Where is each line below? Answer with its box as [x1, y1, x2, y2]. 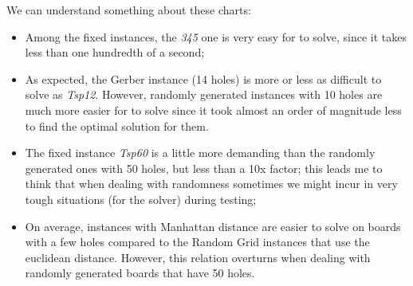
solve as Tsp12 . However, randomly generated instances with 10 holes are [25, 86, 383, 103]
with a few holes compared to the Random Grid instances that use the [25, 233, 370, 250]
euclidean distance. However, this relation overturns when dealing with [25, 249, 371, 265]
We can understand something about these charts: [6, 2, 251, 18]
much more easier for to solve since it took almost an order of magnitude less [25, 101, 402, 118]
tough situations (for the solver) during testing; [25, 190, 257, 207]
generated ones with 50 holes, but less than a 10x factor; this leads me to [25, 159, 383, 176]
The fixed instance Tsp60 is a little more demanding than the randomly [25, 144, 376, 161]
